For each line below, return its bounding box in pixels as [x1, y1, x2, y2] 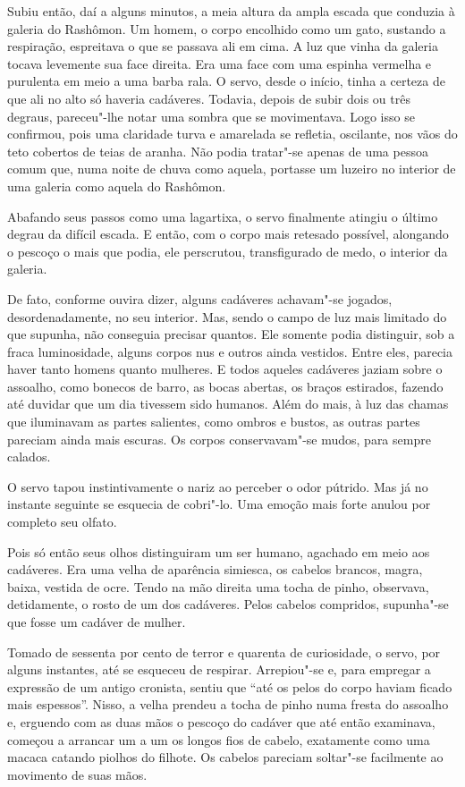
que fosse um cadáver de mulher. [7, 613, 186, 630]
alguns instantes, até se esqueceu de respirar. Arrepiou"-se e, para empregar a [7, 660, 431, 679]
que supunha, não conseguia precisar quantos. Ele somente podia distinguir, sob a [7, 325, 455, 343]
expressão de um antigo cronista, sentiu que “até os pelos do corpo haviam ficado [7, 677, 452, 696]
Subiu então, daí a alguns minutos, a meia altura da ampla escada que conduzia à [7, 2, 455, 20]
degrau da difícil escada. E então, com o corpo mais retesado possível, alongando [7, 224, 449, 243]
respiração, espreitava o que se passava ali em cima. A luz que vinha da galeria [7, 37, 438, 55]
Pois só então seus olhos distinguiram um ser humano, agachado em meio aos [7, 542, 430, 561]
